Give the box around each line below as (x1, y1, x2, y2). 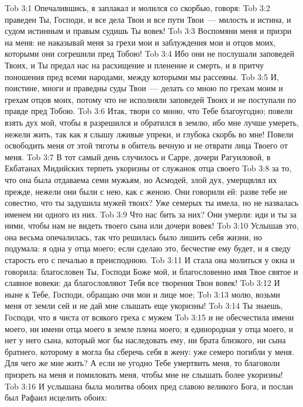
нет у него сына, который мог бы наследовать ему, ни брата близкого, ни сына (5, 334, 286, 346)
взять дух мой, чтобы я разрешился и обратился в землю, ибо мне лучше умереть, (5, 116, 299, 128)
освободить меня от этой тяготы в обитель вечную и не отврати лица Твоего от (5, 139, 288, 151)
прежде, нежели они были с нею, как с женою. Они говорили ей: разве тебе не (5, 185, 287, 197)
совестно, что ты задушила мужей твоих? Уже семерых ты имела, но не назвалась (5, 196, 299, 209)
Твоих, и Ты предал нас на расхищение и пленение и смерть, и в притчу (5, 58, 264, 71)
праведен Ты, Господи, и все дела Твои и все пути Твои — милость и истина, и (5, 13, 291, 25)
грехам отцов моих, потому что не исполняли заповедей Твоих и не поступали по (5, 93, 297, 105)
